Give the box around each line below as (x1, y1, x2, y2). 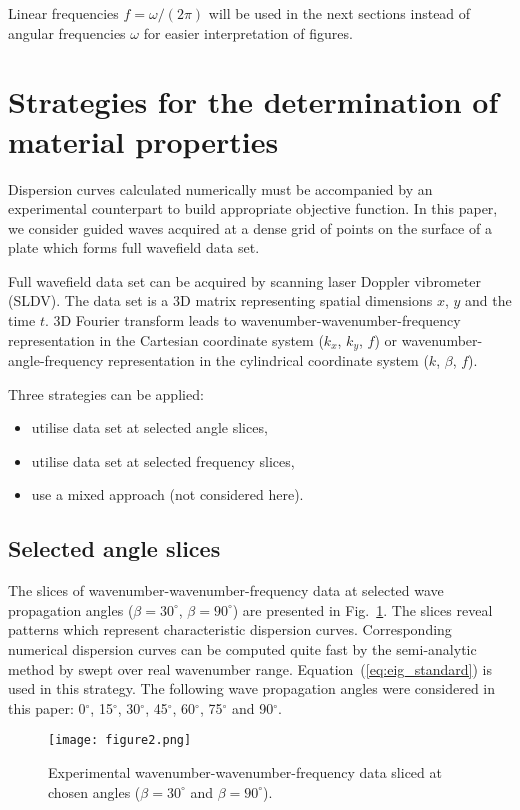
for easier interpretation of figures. (143, 22, 353, 43)
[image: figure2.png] (48, 733, 192, 748)
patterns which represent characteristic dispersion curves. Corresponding (8, 619, 452, 640)
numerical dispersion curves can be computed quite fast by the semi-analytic (8, 639, 477, 660)
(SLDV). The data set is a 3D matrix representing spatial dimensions (8, 290, 433, 311)
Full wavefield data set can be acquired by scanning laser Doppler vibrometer (8, 270, 481, 291)
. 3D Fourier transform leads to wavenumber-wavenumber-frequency (44, 310, 461, 331)
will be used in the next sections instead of (208, 3, 471, 23)
